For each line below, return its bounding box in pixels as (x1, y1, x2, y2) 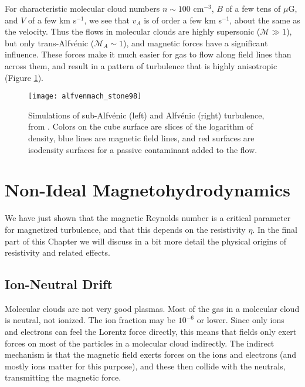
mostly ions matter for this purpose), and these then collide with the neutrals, (5, 359, 286, 372)
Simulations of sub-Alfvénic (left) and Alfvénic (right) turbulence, (28, 108, 265, 121)
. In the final (252, 223, 297, 235)
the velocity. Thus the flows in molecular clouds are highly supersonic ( (5, 25, 260, 38)
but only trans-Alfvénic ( (5, 36, 94, 49)
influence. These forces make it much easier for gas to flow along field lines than (5, 48, 292, 60)
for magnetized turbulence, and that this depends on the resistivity (5, 223, 246, 235)
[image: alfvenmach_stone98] (28, 92, 142, 101)
